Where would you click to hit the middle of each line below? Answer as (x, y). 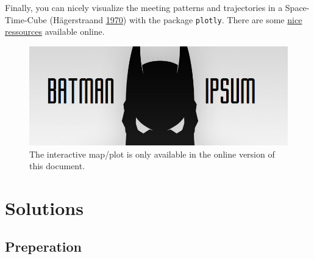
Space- (297, 7)
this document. (57, 166)
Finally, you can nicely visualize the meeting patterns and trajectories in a (144, 7)
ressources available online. (55, 31)
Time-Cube (26, 19)
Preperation (43, 246)
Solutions (44, 207)
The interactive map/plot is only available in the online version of (152, 154)
